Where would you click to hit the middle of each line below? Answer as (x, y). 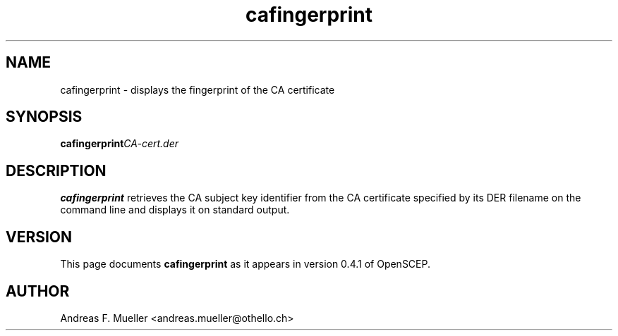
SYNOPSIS (44, 117)
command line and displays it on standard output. (175, 210)
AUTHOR (38, 291)
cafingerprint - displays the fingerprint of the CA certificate (198, 89)
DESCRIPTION (56, 170)
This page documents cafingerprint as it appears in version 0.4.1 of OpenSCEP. (246, 264)
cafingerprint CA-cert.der (119, 144)
